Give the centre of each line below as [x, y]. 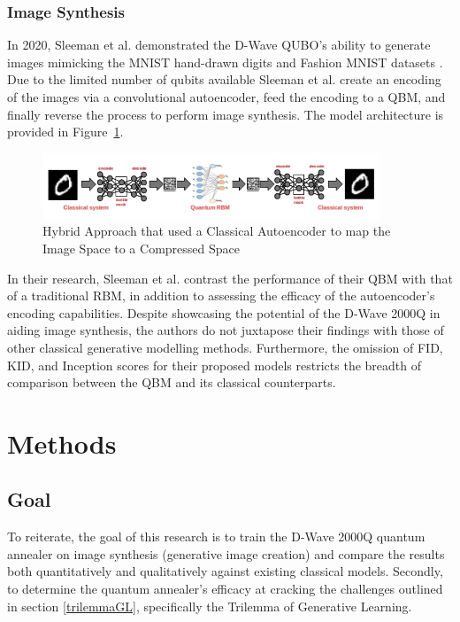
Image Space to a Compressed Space [141, 248]
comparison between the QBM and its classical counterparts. [172, 382]
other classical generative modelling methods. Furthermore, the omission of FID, [225, 347]
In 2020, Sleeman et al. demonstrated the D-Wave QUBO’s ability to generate [219, 45]
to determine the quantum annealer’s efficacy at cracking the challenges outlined [225, 589]
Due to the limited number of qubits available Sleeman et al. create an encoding [224, 79]
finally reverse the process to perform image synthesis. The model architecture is [226, 114]
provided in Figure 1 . [65, 132]
